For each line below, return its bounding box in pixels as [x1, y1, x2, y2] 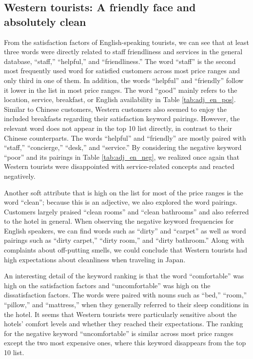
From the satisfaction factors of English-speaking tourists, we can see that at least [4, 37, 249, 47]
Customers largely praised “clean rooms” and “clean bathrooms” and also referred [4, 206, 249, 216]
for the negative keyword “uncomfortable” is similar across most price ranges [4, 328, 234, 338]
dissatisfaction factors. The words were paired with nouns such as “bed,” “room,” [4, 290, 247, 300]
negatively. [4, 170, 36, 181]
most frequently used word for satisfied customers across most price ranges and [4, 65, 240, 76]
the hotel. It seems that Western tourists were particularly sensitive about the [4, 309, 237, 319]
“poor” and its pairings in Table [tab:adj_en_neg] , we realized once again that [4, 151, 239, 162]
